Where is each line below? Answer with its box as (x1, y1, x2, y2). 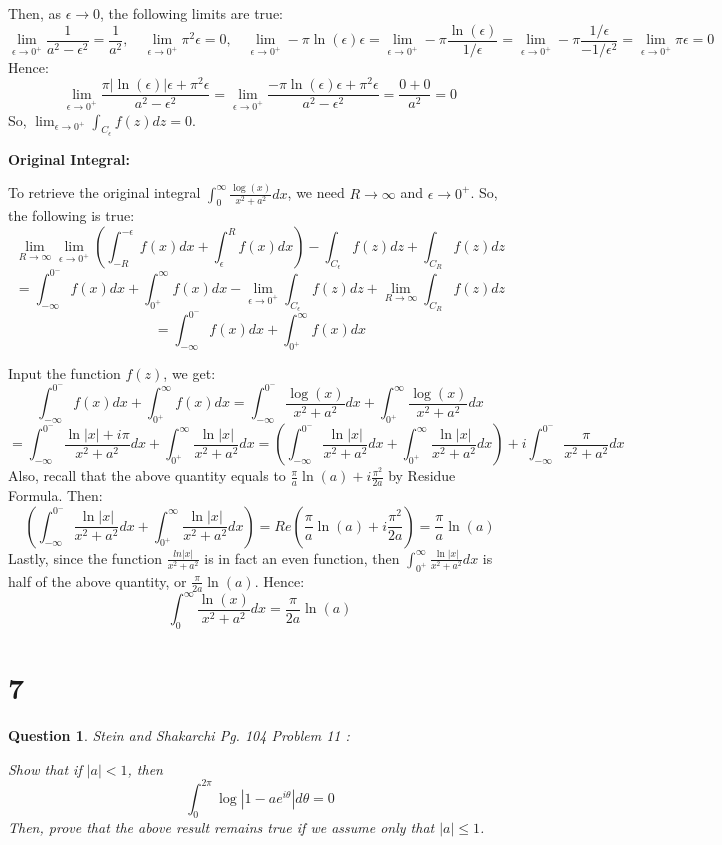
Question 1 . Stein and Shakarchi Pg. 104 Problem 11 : (8, 724, 350, 745)
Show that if (8, 758, 82, 779)
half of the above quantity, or (8, 570, 187, 591)
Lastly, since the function (8, 547, 162, 568)
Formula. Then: (8, 485, 103, 505)
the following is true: (8, 205, 135, 226)
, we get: (163, 363, 216, 384)
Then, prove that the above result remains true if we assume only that (8, 817, 435, 838)
